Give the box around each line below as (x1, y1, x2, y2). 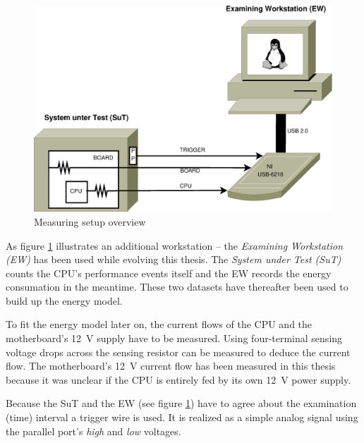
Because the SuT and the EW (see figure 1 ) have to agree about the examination (6, 396, 357, 411)
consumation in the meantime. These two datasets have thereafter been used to (6, 279, 348, 294)
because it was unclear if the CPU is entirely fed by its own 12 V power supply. (6, 372, 351, 387)
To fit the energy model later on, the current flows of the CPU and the (6, 317, 313, 332)
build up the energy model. (6, 293, 123, 308)
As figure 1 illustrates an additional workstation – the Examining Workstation (6, 238, 344, 253)
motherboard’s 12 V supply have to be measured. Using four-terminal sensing (6, 331, 343, 346)
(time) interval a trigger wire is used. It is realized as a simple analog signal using (6, 410, 358, 425)
